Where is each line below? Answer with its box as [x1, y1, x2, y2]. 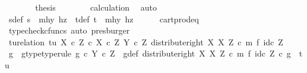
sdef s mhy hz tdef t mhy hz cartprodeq [8, 12, 199, 25]
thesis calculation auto [35, 1, 157, 13]
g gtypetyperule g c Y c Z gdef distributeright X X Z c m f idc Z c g [8, 47, 291, 59]
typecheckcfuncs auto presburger [8, 24, 130, 36]
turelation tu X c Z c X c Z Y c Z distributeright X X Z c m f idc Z [8, 35, 283, 48]
